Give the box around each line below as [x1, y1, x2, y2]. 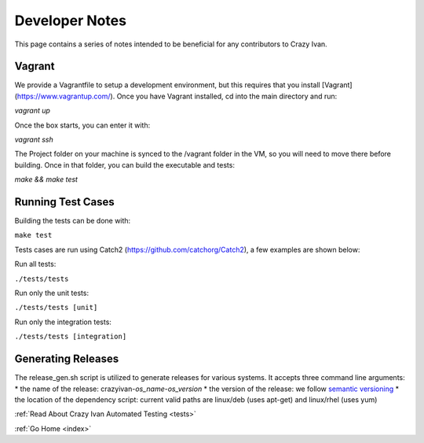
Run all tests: [14, 260, 57, 269]
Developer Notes [14, 12, 127, 29]
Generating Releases [14, 353, 119, 366]
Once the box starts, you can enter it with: [14, 120, 151, 130]
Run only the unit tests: [14, 288, 90, 298]
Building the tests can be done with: [14, 216, 131, 226]
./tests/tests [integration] [14, 332, 127, 341]
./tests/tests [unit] [14, 303, 98, 312]
